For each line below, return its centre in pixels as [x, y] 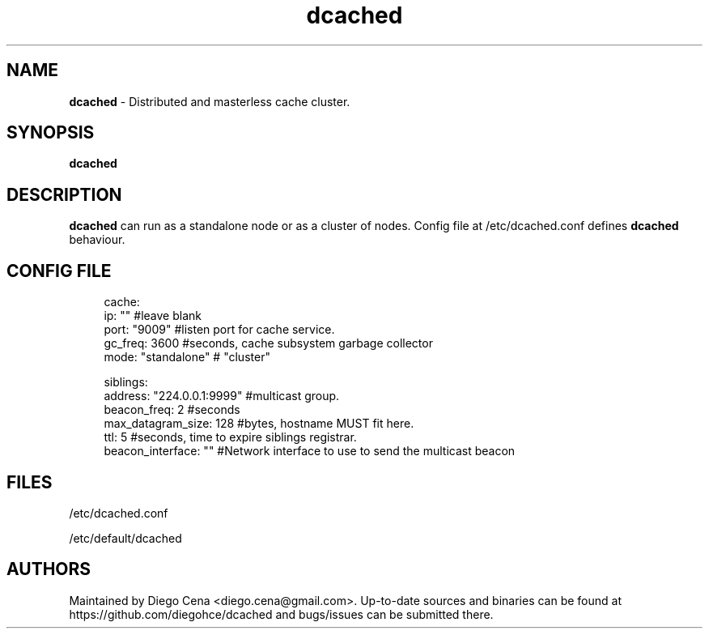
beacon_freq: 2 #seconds [172, 410]
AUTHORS [49, 569]
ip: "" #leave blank [153, 316]
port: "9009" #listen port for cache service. [219, 330]
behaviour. [97, 240]
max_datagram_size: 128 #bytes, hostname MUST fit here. [259, 424]
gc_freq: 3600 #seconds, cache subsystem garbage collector [268, 343]
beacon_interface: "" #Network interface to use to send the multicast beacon [310, 451]
